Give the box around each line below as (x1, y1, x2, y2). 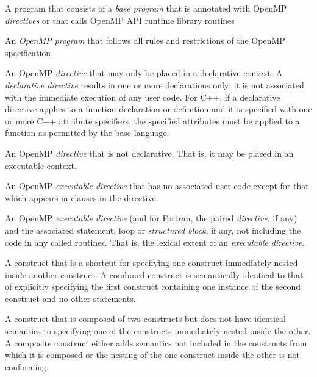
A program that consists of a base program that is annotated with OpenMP (5, 2, 287, 14)
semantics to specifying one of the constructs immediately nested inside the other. (5, 325, 311, 337)
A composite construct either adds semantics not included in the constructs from (5, 336, 307, 349)
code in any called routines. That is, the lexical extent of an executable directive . (5, 235, 305, 248)
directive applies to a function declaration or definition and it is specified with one (5, 102, 312, 115)
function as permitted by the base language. (5, 126, 169, 139)
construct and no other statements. (5, 292, 136, 304)
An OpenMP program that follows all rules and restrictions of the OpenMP (5, 34, 285, 47)
